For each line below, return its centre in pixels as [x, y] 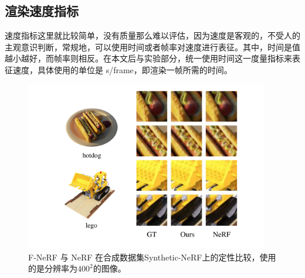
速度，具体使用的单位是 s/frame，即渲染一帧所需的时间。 [122, 69]
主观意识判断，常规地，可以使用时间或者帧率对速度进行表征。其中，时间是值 [152, 47]
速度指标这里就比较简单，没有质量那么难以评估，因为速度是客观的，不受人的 [152, 35]
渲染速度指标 [42, 11]
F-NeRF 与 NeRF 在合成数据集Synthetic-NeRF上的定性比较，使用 [152, 257]
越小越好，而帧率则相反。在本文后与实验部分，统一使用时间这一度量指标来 [148, 58]
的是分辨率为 [53, 268]
